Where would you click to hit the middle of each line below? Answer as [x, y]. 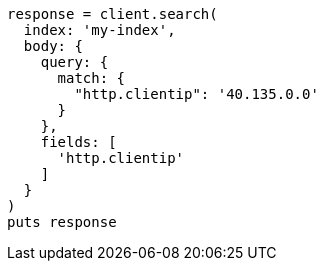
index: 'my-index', [99, 30]
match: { [91, 78]
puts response [62, 222]
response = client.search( [112, 14]
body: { [53, 46]
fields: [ [78, 142]
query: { [74, 62]
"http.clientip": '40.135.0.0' [196, 94]
